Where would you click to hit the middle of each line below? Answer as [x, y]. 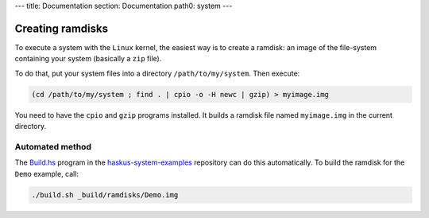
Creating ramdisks [62, 28]
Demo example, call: [47, 173]
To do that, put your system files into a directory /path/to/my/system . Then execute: [157, 73]
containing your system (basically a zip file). [88, 59]
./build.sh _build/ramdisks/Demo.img [105, 195]
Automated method [53, 146]
